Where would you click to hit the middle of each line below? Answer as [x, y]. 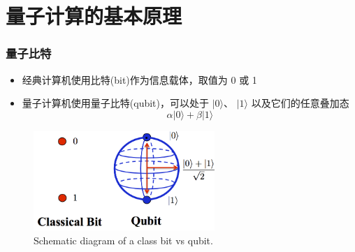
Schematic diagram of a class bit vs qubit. [123, 240]
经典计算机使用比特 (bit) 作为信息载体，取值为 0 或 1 [139, 79]
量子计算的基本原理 [94, 16]
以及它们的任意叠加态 [300, 103]
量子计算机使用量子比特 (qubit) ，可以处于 [115, 103]
